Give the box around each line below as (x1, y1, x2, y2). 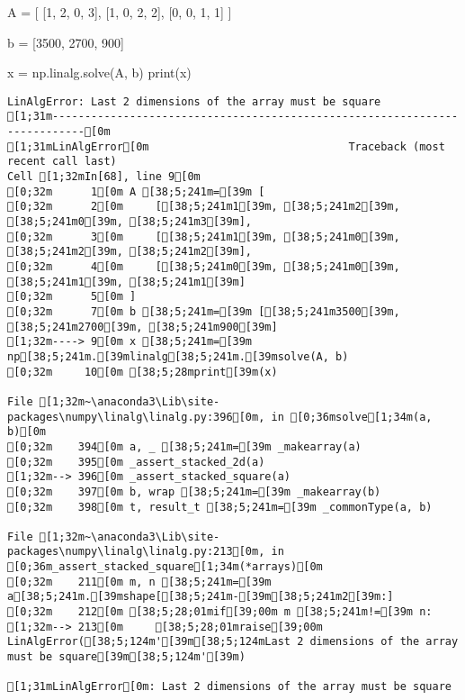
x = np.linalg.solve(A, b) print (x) (7, 63, 192, 82)
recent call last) (7, 155, 117, 168)
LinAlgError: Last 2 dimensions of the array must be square (7, 95, 381, 108)
